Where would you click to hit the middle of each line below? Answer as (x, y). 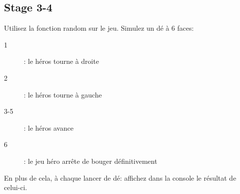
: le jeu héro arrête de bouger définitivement (91, 161)
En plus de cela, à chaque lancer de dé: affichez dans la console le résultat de (120, 177)
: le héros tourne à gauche (63, 94)
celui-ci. (16, 187)
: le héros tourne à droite (61, 61)
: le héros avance (49, 127)
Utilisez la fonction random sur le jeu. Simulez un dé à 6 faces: (99, 28)
